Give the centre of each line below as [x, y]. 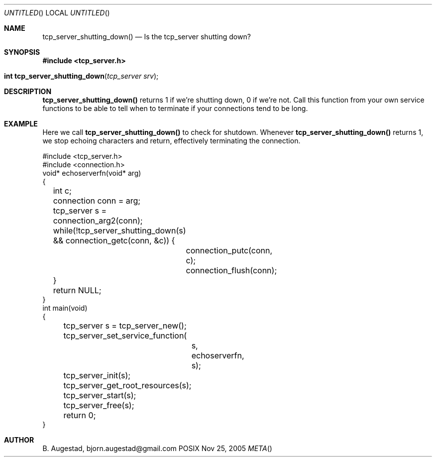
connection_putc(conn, [229, 250]
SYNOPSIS [22, 52]
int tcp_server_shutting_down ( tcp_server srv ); [81, 76]
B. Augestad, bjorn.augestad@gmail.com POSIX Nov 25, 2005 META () [157, 448]
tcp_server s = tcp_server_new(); [125, 326]
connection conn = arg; [97, 201]
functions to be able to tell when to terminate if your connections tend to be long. [175, 108]
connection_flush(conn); [231, 270]
